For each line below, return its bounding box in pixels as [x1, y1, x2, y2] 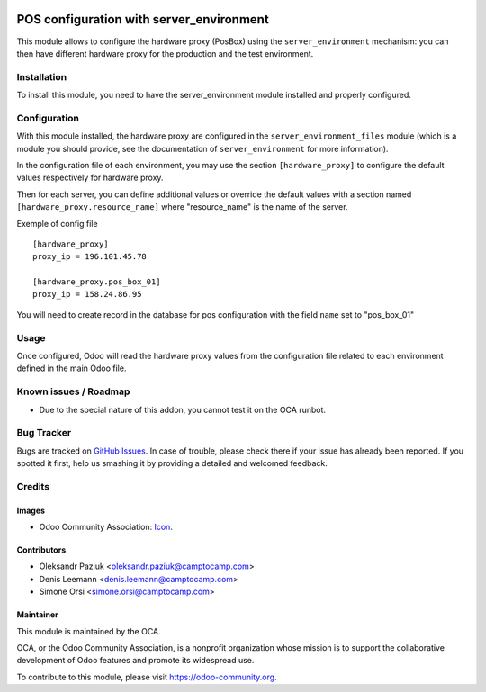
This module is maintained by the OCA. [16, 625, 161, 636]
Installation [16, 70, 67, 83]
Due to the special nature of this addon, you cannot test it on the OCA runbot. [39, 404, 327, 415]
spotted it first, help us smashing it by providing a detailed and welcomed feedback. [16, 458, 328, 469]
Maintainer [16, 609, 58, 620]
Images [16, 505, 45, 516]
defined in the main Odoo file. [16, 363, 127, 373]
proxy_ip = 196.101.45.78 [32, 252, 148, 262]
